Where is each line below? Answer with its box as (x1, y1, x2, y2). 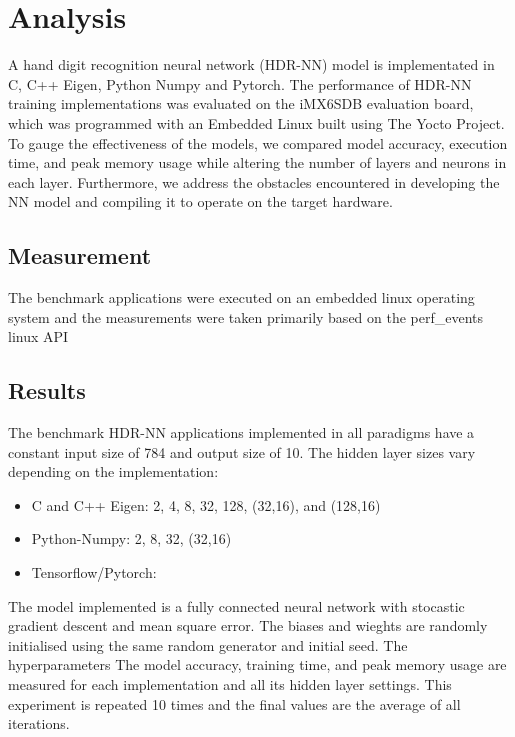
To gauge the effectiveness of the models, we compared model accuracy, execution (8, 132, 508, 153)
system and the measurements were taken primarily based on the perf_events (8, 306, 484, 327)
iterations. (8, 713, 70, 734)
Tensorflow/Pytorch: (31, 562, 157, 583)
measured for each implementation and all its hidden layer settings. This (8, 674, 452, 694)
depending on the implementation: (8, 461, 219, 482)
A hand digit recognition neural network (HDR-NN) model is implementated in (8, 54, 495, 75)
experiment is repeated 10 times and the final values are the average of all (8, 693, 461, 714)
